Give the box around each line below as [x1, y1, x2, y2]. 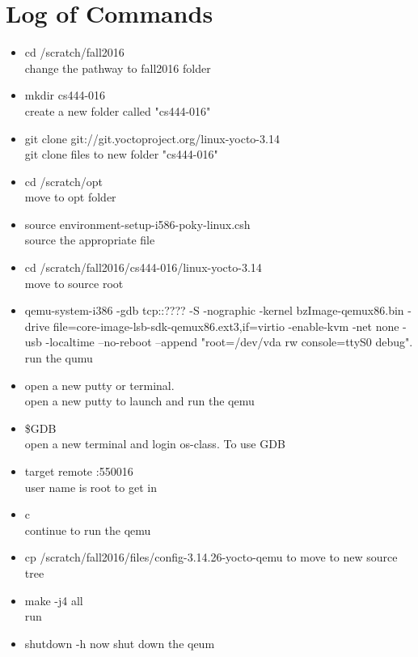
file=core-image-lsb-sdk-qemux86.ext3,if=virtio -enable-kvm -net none [53, 317, 399, 334]
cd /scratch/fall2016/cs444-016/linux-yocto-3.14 [24, 259, 262, 276]
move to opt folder [24, 189, 116, 206]
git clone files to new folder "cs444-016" [24, 146, 218, 163]
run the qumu [24, 350, 93, 367]
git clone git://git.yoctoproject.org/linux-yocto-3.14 [24, 129, 280, 146]
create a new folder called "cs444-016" [24, 102, 211, 119]
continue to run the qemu [24, 521, 151, 538]
